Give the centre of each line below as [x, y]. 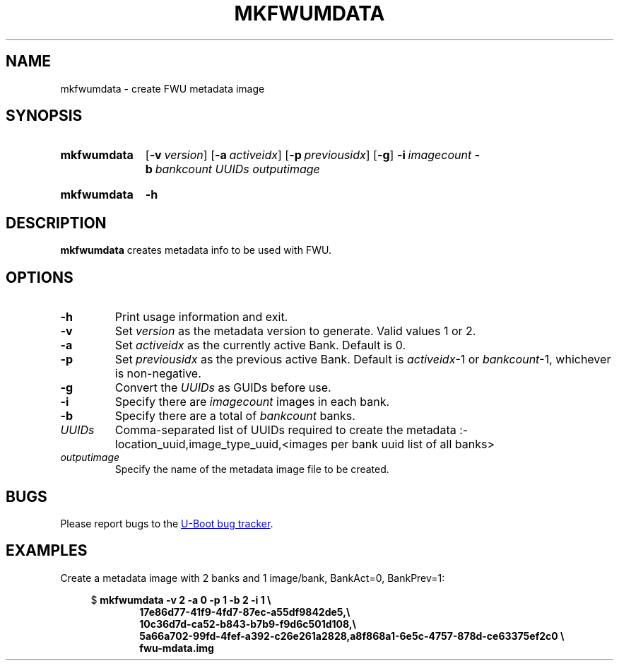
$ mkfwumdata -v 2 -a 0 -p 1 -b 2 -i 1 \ [181, 600]
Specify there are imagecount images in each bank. [252, 402]
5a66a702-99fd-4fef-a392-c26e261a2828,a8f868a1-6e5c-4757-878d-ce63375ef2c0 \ [352, 636]
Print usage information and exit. [201, 317]
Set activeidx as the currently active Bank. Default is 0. [260, 345]
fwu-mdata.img [177, 648]
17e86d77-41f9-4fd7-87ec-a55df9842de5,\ [245, 612]
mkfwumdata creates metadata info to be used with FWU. [196, 250]
